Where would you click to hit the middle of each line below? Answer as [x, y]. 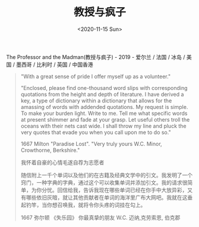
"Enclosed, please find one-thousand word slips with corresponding [104, 88]
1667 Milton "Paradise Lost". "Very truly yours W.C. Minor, [91, 144]
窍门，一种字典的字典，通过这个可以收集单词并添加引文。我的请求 [101, 182]
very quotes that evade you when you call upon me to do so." [96, 132]
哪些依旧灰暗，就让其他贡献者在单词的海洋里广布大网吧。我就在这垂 [109, 197]
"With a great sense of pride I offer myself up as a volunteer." [96, 76]
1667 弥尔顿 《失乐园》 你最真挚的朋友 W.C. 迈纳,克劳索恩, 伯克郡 [100, 217]
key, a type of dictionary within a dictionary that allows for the [96, 100]
